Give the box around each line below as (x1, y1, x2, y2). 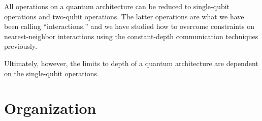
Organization (4, 98, 96, 118)
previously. (4, 41, 38, 51)
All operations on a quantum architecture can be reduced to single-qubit (4, 1, 230, 11)
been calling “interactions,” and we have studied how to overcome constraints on (4, 21, 255, 32)
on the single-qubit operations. (4, 68, 99, 78)
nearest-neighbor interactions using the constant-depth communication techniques (4, 31, 258, 41)
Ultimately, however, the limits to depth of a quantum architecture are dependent (4, 57, 258, 68)
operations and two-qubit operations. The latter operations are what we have (4, 11, 244, 21)
